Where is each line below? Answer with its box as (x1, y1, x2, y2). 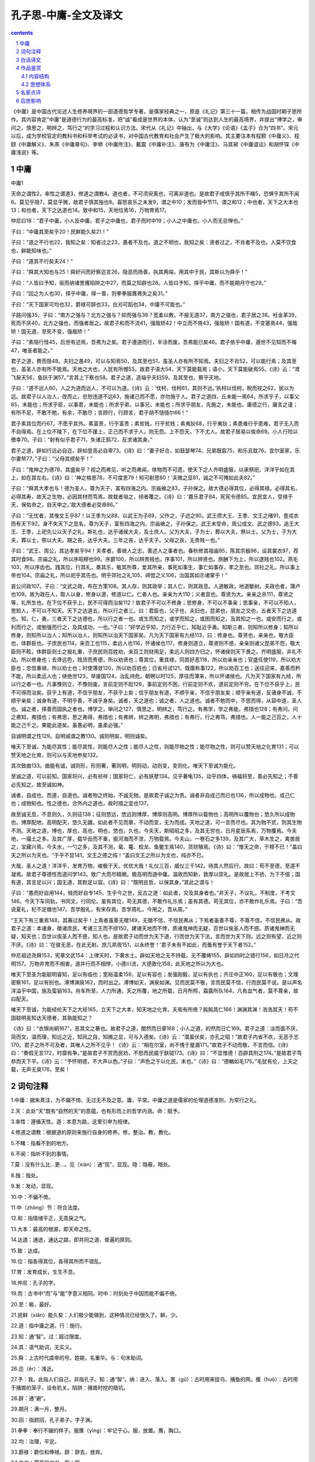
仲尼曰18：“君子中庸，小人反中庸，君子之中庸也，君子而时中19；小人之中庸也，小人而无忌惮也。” (10, 217, 243, 225)
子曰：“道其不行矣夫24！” (10, 258, 73, 265)
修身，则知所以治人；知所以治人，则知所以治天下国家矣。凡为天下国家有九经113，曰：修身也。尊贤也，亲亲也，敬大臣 (10, 632, 295, 639)
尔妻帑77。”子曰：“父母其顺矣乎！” (10, 455, 93, 462)
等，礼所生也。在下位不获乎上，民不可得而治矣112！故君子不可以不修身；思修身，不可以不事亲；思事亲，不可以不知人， (10, 599, 299, 606)
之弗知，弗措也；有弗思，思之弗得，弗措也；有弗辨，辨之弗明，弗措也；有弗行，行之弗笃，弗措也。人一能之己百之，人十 (10, 713, 302, 720)
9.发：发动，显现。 (10, 1182, 57, 1189)
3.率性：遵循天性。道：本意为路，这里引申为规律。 (10, 1118, 134, 1125)
